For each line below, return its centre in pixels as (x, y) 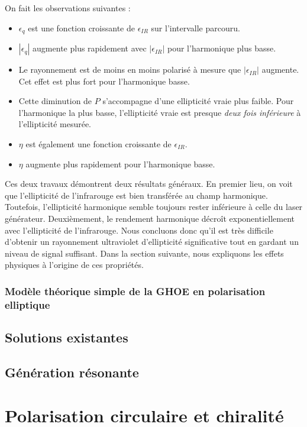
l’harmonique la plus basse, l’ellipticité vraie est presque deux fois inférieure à (160, 112)
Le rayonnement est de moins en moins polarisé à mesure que (130, 69)
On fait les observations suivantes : (68, 8)
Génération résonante (72, 372)
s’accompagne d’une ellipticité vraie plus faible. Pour (198, 101)
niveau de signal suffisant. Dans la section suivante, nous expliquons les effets (144, 253)
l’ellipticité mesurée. (55, 124)
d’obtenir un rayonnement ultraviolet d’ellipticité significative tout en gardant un (152, 242)
